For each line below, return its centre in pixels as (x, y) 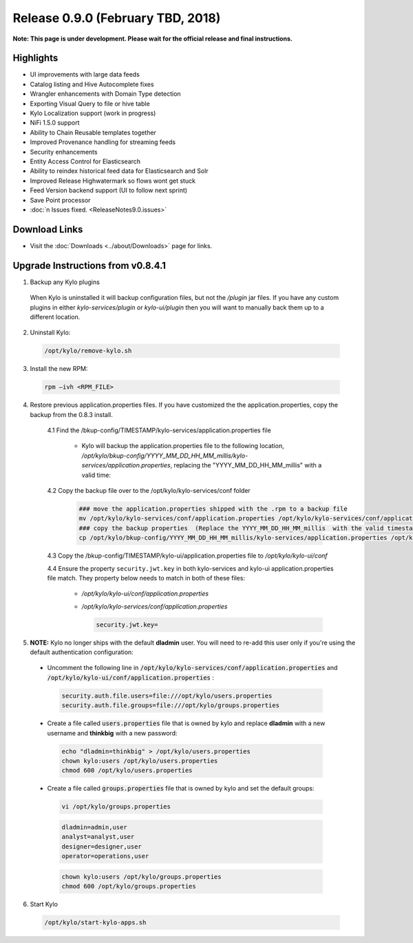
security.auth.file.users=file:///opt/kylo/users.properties (167, 696)
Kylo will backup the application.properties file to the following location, (183, 446)
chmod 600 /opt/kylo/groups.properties (129, 886)
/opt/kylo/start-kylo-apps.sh (95, 922)
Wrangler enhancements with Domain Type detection (106, 94)
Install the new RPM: (59, 369)
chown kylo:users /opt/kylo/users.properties (140, 761)
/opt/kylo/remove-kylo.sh (88, 351)
